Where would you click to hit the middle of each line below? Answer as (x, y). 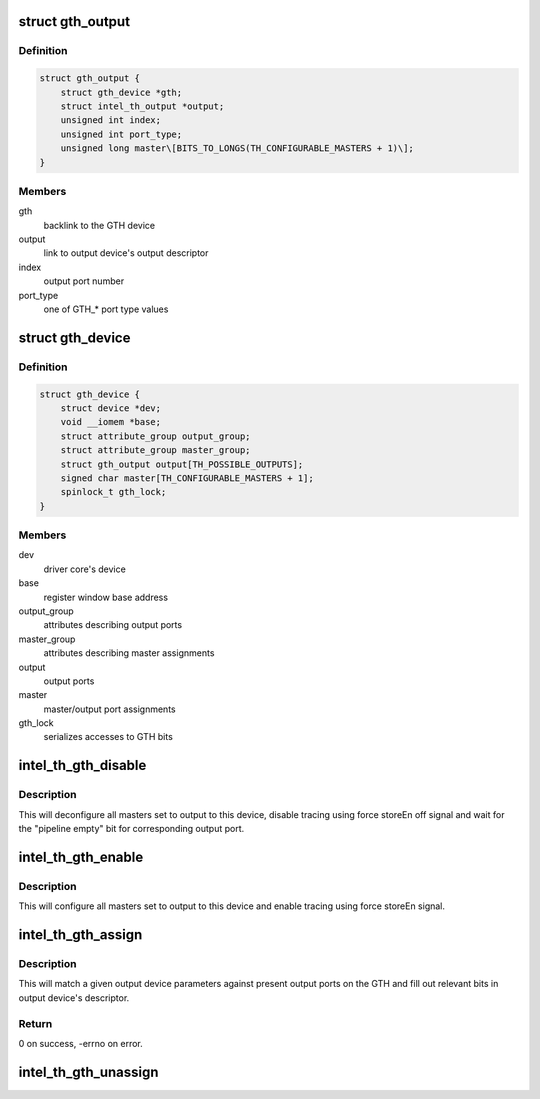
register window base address (106, 597)
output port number (84, 281)
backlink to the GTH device (99, 225)
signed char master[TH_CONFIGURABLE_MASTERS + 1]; (187, 478)
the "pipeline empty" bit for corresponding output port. (131, 829)
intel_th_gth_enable (81, 856)
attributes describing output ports (113, 625)
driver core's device (85, 569)
